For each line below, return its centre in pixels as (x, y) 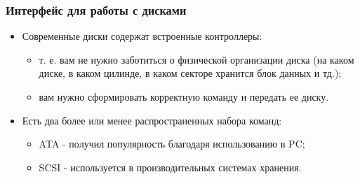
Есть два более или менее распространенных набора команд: (152, 120)
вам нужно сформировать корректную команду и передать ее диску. (184, 96)
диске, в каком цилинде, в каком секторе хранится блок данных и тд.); (190, 73)
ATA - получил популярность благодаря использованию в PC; (172, 144)
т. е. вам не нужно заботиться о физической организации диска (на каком (196, 59)
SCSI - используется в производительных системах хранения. (170, 167)
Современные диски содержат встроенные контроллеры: (142, 36)
